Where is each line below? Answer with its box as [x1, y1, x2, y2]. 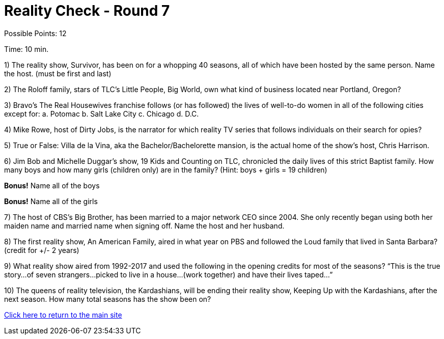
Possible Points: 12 [4, 29, 67, 38]
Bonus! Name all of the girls [4, 196, 98, 206]
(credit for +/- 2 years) [4, 245, 79, 255]
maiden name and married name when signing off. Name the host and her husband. [4, 221, 285, 230]
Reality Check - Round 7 [4, 2, 170, 19]
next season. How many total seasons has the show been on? [4, 294, 211, 303]
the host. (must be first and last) [4, 69, 112, 78]
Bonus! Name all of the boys [4, 181, 100, 190]
